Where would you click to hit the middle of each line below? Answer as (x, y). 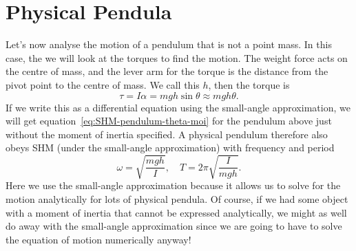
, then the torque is (249, 84)
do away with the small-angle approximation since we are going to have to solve (174, 226)
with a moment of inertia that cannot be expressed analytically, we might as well (176, 212)
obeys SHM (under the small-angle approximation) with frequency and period (170, 148)
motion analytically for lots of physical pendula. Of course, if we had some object (177, 199)
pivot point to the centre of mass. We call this (103, 84)
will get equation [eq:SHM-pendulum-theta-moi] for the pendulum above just (169, 121)
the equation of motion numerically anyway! (98, 239)
